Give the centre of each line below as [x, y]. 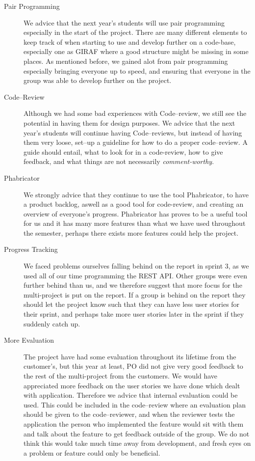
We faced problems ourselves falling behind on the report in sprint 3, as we [136, 266]
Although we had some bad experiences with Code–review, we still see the [135, 113]
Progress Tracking [31, 249]
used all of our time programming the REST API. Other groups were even [135, 275]
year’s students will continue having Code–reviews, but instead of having [133, 132]
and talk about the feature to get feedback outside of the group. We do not [137, 433]
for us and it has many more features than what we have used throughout [135, 223]
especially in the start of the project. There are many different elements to [135, 32]
